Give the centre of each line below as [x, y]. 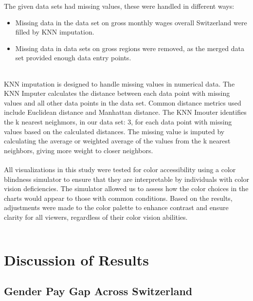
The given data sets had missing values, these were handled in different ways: [119, 6]
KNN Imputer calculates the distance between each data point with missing [117, 93]
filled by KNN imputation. [55, 32]
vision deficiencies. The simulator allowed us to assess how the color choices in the [126, 188]
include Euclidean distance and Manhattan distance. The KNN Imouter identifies [125, 112]
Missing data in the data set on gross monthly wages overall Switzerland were [131, 22]
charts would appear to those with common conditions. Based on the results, [118, 198]
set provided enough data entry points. [73, 58]
